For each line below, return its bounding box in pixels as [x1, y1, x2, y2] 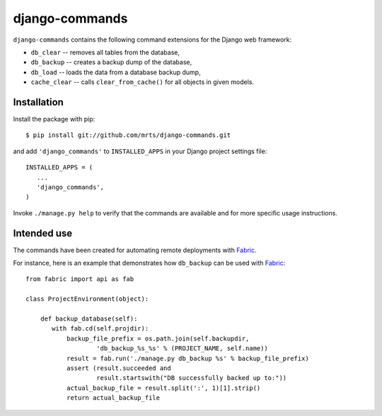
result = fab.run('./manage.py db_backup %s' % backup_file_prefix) [66, 354, 309, 362]
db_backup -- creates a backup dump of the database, [30, 58, 192, 66]
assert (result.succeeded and [66, 364, 171, 372]
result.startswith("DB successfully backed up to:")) [96, 374, 287, 382]
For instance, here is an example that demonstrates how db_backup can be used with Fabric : [13, 258, 286, 268]
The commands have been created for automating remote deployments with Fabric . [13, 246, 257, 254]
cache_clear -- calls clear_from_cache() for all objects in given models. [30, 78, 255, 86]
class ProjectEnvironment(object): [25, 295, 149, 303]
